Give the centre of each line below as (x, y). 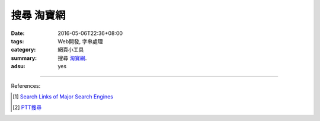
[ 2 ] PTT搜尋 (27, 107)
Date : (18, 33)
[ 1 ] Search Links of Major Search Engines (63, 96)
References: (26, 85)
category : (23, 50)
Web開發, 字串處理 (80, 41)
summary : (24, 58)
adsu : (18, 66)
